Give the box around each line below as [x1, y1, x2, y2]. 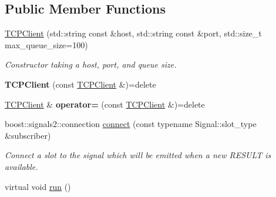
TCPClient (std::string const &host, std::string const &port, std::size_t [5, 27, 262, 39]
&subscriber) [5, 129, 51, 141]
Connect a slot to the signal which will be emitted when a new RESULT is [5, 149, 271, 161]
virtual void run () [5, 180, 71, 192]
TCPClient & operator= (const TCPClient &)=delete [5, 98, 205, 110]
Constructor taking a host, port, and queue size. [5, 58, 177, 71]
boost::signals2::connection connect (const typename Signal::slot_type [5, 118, 257, 130]
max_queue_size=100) [5, 38, 88, 51]
